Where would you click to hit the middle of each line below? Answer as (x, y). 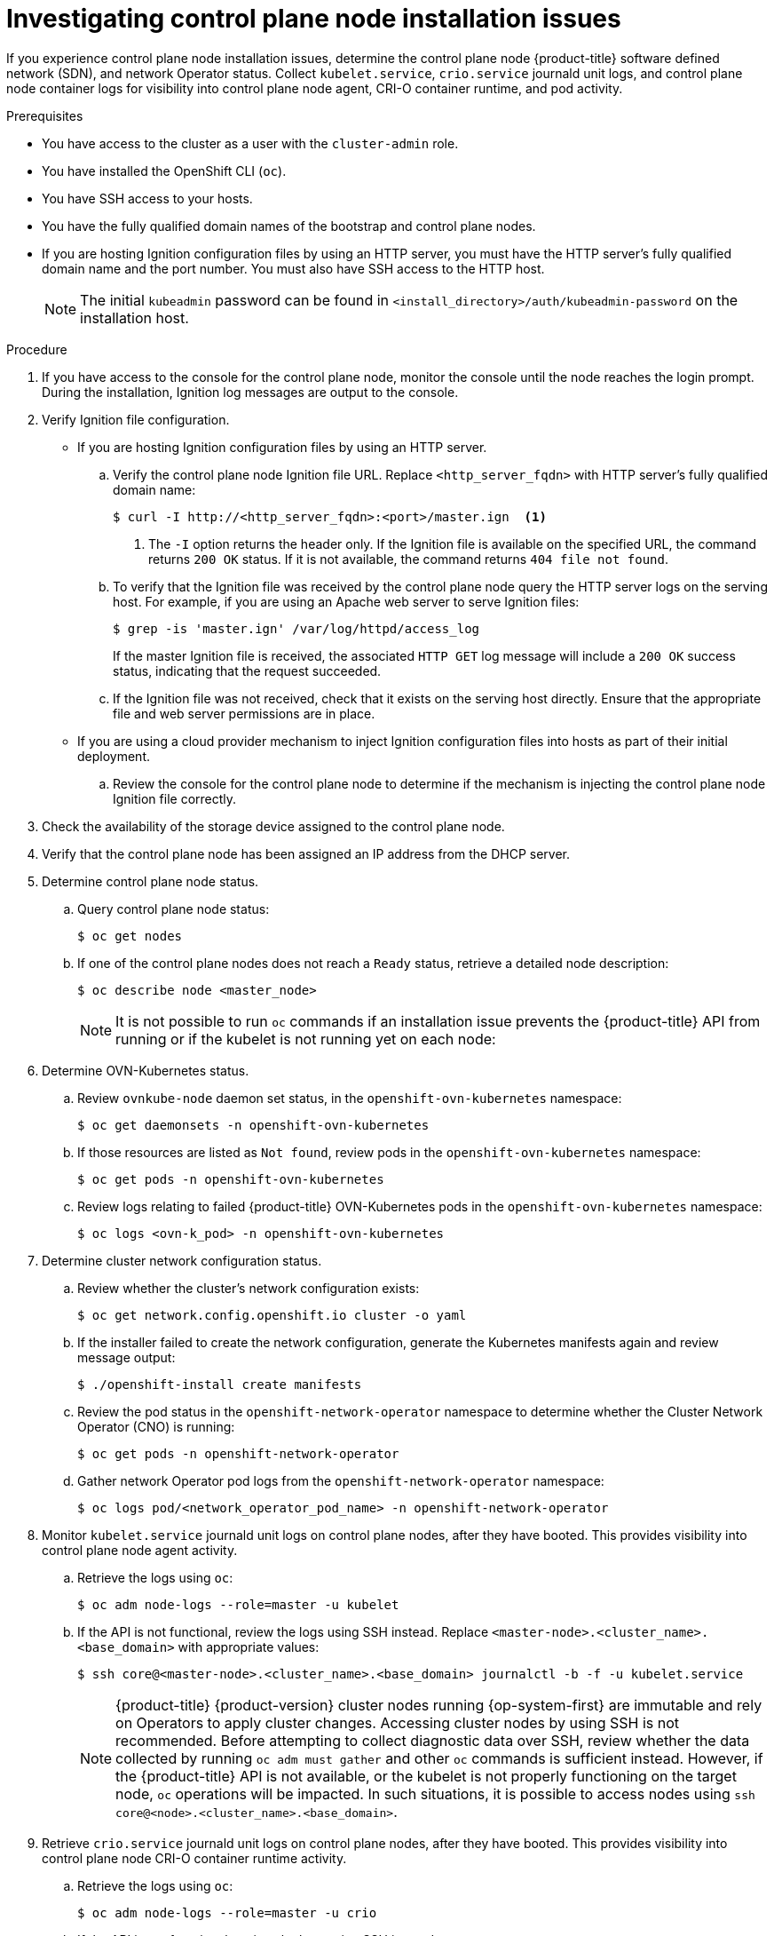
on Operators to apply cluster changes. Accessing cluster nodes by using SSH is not (398, 1722)
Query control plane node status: (174, 908)
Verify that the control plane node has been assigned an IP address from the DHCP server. (306, 853)
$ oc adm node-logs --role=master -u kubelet (238, 1604)
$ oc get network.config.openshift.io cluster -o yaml (272, 1315)
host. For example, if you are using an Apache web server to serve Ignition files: (346, 601)
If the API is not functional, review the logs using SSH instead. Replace (283, 1631)
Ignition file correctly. (175, 798)
